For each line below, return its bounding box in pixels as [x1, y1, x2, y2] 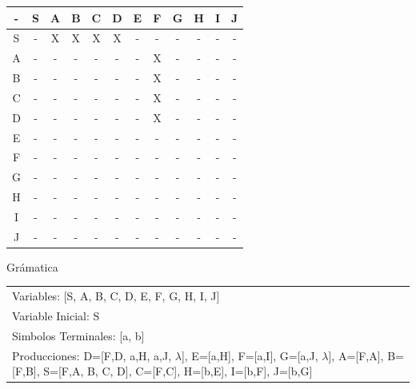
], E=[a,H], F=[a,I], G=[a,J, [181, 347, 318, 363]
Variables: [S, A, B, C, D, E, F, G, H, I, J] [12, 288, 220, 304]
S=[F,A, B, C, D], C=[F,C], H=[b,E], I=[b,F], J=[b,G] [43, 363, 313, 379]
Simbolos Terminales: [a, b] [12, 327, 145, 343]
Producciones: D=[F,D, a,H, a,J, [12, 347, 172, 363]
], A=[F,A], [328, 347, 384, 363]
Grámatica [6, 258, 58, 275]
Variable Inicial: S [12, 308, 100, 324]
